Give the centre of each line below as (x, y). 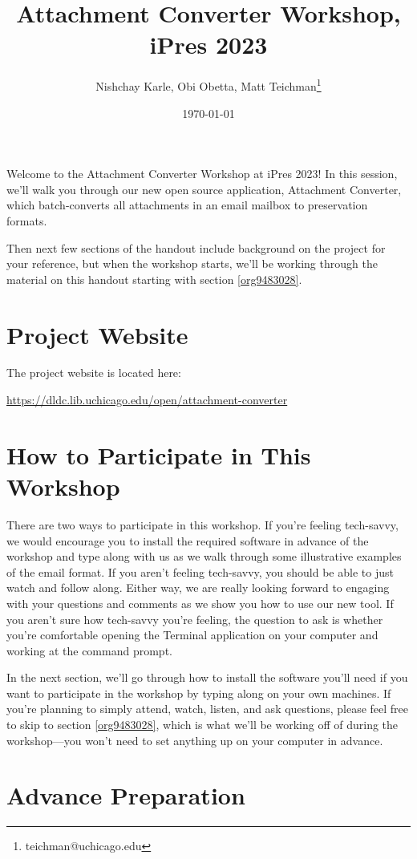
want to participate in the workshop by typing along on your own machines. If (199, 693)
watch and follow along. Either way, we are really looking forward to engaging (198, 588)
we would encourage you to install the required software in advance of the (188, 540)
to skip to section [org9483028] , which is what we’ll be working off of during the (202, 725)
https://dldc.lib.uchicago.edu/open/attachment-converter (147, 400)
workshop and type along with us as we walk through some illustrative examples (204, 556)
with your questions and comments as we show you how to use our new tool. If (200, 603)
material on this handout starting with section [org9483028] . (154, 279)
